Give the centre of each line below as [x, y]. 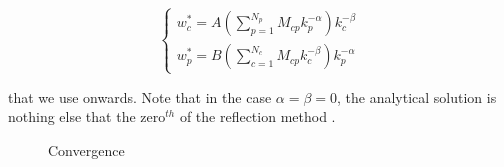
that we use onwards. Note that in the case [140, 96]
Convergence [86, 149]
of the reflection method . [257, 116]
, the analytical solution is [417, 96]
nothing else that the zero [87, 116]
